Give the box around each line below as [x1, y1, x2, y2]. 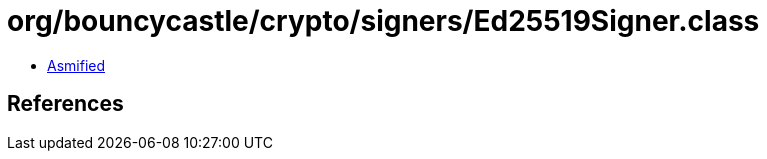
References [7, 91, 124, 117]
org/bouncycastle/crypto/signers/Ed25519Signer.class [7, 4, 760, 38]
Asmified [47, 56, 106, 74]
